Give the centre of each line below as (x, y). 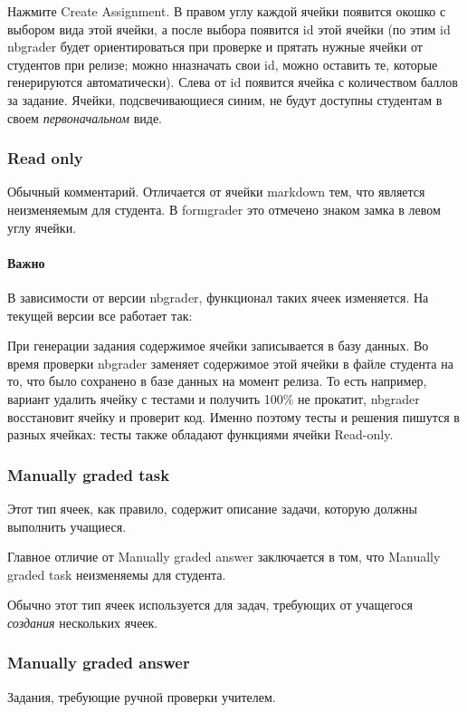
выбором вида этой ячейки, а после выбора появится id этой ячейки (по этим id (229, 29)
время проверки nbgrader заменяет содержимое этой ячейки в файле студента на (230, 363)
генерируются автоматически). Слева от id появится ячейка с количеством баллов (233, 82)
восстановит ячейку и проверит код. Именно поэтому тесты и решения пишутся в (233, 416)
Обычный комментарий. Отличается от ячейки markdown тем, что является (216, 192)
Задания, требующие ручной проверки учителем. (142, 696)
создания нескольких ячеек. (83, 622)
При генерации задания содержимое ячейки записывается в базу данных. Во (218, 346)
